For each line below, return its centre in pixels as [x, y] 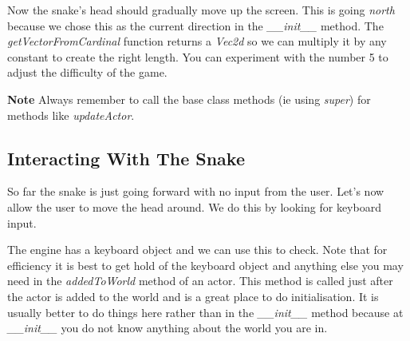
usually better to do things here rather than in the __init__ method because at [205, 312]
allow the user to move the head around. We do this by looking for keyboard [194, 206]
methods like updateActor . [71, 115]
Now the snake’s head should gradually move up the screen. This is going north [201, 10]
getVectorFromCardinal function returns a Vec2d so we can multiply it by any [197, 41]
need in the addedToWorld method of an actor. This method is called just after [200, 281]
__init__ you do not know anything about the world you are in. [168, 328]
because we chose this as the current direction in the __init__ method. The [195, 25]
